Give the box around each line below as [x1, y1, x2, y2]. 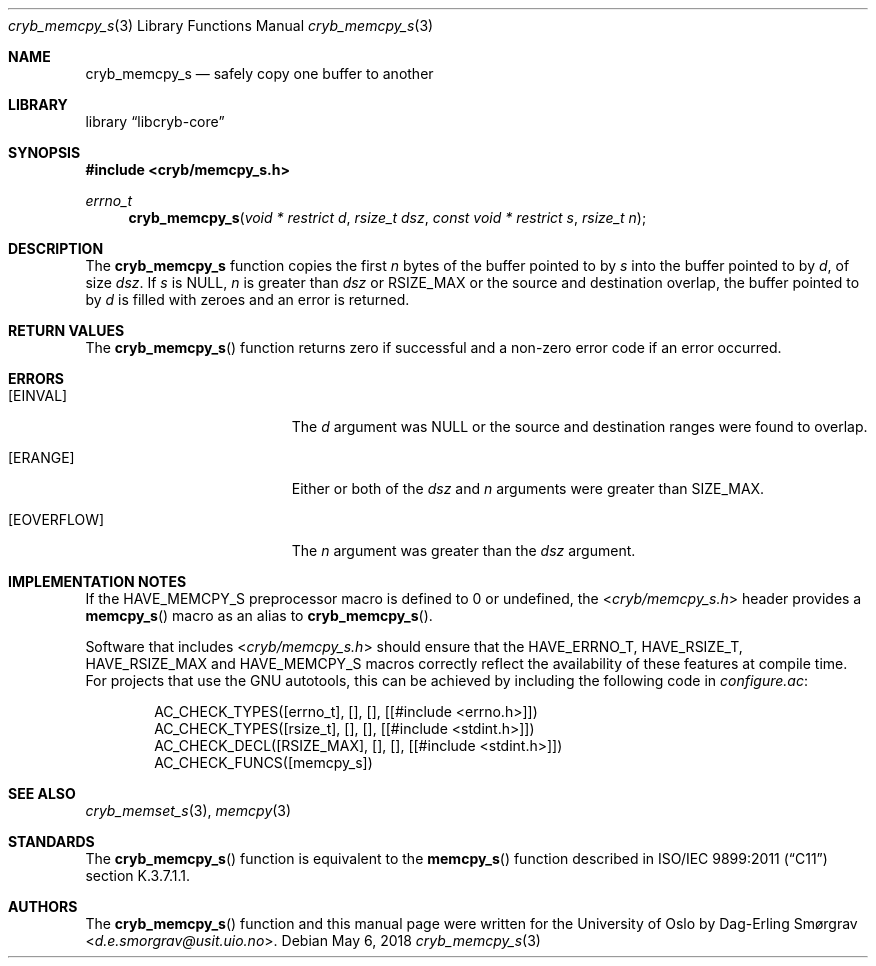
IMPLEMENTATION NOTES [8, 573, 187, 590]
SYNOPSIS [8, 144, 81, 161]
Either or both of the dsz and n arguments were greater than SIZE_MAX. [291, 480, 765, 497]
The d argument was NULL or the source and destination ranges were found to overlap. [291, 418, 868, 435]
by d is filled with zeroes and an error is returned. [85, 291, 410, 308]
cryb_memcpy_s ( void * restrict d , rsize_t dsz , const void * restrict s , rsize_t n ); [128, 209, 647, 226]
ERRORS [8, 370, 65, 387]
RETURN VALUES [8, 322, 125, 339]
